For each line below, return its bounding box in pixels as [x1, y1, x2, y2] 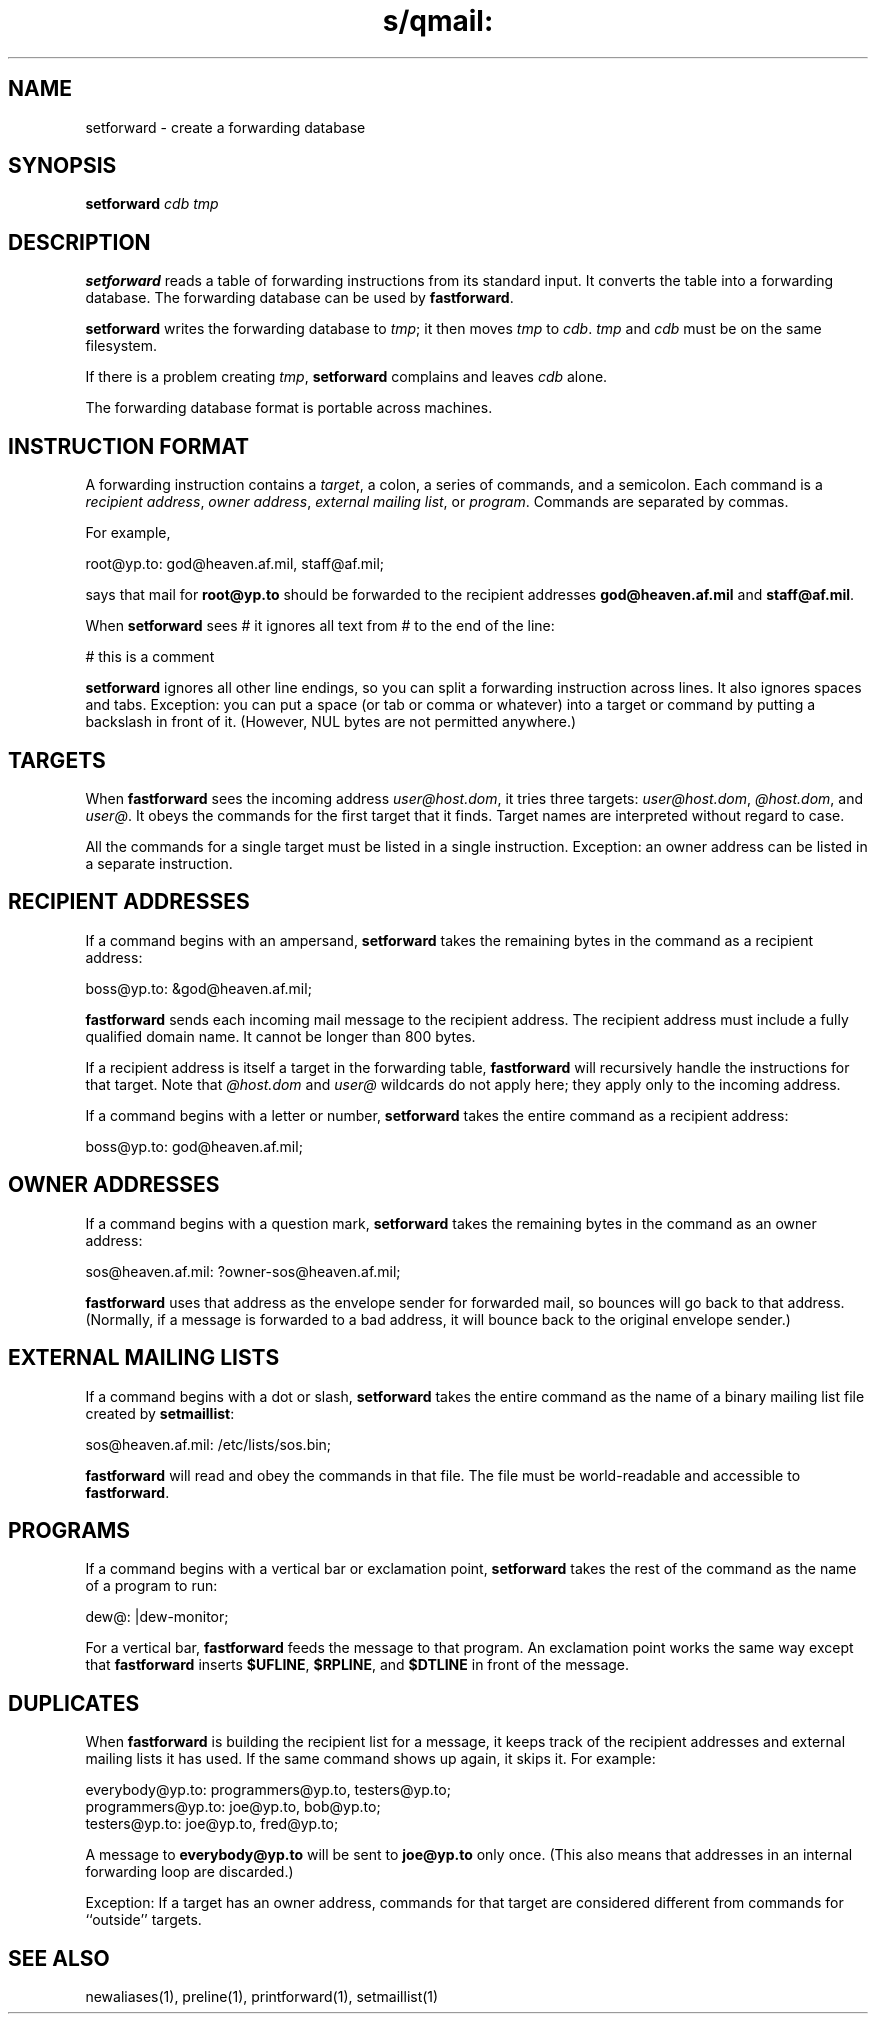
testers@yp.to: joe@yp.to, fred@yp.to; [85, 1815, 339, 1833]
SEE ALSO [8, 1945, 110, 1971]
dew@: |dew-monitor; [85, 1608, 229, 1626]
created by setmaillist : [85, 1404, 235, 1422]
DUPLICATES [8, 1690, 140, 1716]
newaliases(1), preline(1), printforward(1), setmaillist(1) [85, 1988, 439, 2006]
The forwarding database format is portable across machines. [85, 399, 493, 417]
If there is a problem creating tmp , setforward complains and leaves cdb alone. [85, 368, 608, 386]
